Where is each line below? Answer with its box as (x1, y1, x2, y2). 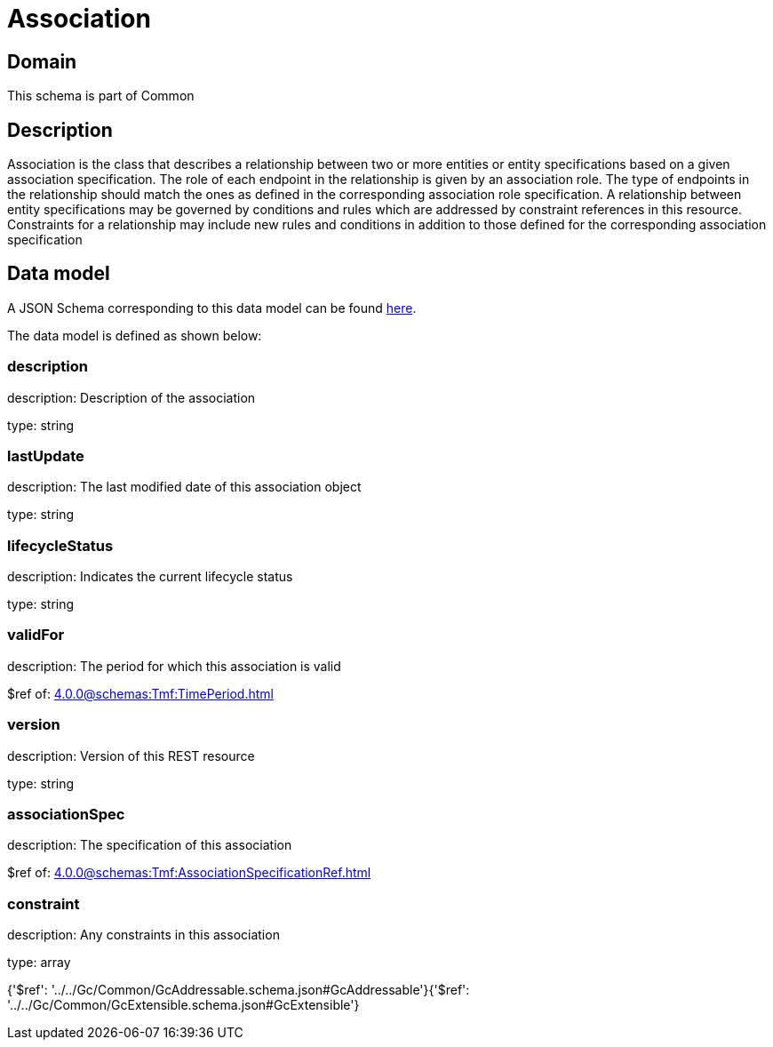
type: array (7, 955, 71, 971)
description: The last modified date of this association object (7, 479, 362, 495)
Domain (7, 50, 77, 73)
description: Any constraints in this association (7, 927, 280, 943)
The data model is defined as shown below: (7, 327, 262, 343)
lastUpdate (7, 446, 84, 465)
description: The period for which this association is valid (7, 658, 341, 674)
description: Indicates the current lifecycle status (7, 569, 293, 585)
